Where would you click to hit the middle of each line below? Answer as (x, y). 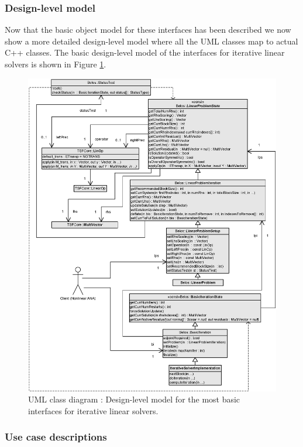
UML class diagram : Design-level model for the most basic (134, 399)
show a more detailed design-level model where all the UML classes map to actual (151, 41)
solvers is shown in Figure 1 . (56, 64)
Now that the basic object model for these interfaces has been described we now (148, 30)
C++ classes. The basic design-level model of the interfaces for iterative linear (145, 52)
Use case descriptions (56, 437)
